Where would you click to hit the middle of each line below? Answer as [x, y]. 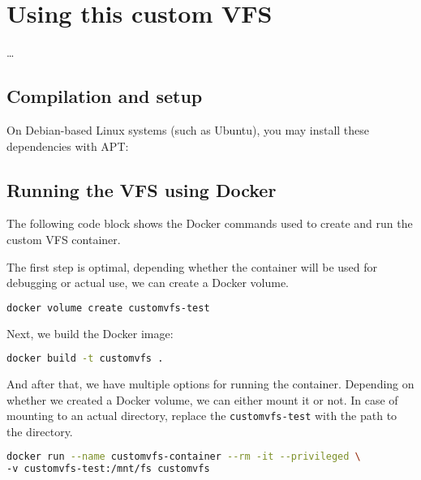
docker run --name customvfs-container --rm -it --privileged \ [184, 457]
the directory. [40, 431]
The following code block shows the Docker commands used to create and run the [210, 223]
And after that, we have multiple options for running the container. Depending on [210, 384]
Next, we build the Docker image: [90, 333]
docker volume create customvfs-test [108, 308]
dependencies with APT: [68, 146]
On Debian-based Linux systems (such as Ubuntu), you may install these [188, 129]
